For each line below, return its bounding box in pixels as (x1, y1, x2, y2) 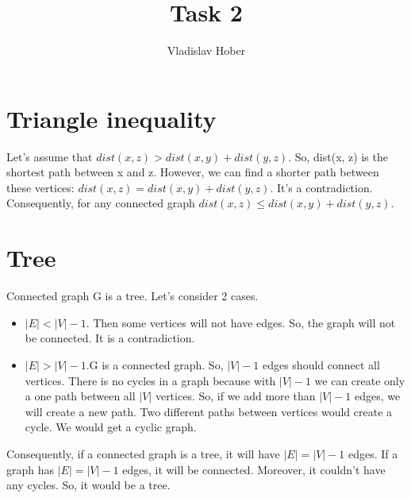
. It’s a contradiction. (270, 179, 373, 195)
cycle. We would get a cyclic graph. (25, 419, 197, 435)
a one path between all (25, 388, 136, 404)
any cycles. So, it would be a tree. (6, 477, 171, 493)
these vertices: (6, 179, 75, 195)
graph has (6, 461, 55, 477)
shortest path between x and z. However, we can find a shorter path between (6, 164, 379, 180)
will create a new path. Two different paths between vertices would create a (25, 403, 393, 419)
